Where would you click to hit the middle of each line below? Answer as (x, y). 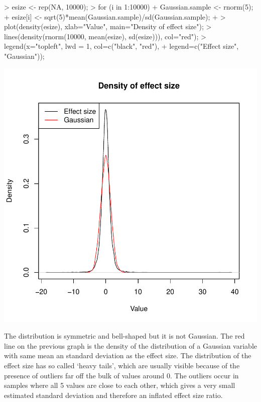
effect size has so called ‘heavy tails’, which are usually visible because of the (122, 365)
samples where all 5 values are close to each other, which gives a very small (120, 385)
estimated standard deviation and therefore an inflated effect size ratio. (113, 395)
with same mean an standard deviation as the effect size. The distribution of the (128, 355)
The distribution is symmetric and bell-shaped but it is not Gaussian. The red (124, 336)
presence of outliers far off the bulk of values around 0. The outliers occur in (121, 375)
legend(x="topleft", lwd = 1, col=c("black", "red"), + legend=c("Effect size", (121, 46)
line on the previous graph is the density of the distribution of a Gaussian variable (130, 345)
